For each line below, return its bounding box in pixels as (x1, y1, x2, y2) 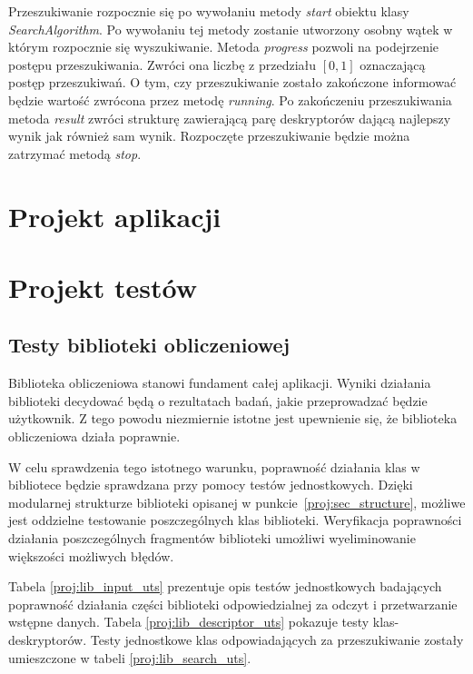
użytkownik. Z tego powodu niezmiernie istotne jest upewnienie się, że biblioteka (8, 409, 458, 428)
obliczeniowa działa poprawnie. (8, 427, 181, 446)
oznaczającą (360, 55, 426, 74)
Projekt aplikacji (8, 197, 222, 234)
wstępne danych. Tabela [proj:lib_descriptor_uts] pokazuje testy (8, 612, 370, 631)
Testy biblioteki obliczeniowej (8, 331, 291, 359)
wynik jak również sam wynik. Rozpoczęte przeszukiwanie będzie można (8, 126, 410, 145)
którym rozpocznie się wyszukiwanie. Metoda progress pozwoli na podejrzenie (8, 37, 439, 56)
